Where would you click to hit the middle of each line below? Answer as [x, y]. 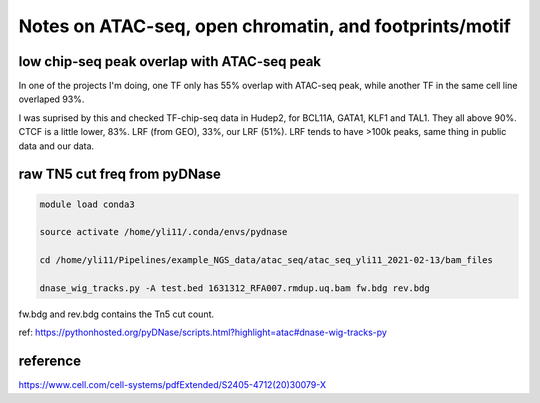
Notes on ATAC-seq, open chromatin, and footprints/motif [265, 26]
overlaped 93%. [51, 99]
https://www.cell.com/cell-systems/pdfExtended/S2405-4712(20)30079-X [172, 385]
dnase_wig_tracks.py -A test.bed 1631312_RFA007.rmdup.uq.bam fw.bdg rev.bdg [234, 288]
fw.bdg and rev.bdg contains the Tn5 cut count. [116, 314]
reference [50, 361]
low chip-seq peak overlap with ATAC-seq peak [170, 61]
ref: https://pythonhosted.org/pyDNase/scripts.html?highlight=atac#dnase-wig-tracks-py [202, 332]
